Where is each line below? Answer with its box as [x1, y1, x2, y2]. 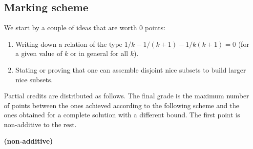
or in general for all [70, 48, 128, 58]
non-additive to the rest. [4, 119, 77, 129]
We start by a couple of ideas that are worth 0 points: [4, 22, 166, 33]
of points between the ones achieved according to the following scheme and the [4, 100, 239, 110]
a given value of [15, 48, 63, 58]
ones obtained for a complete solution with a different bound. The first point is [4, 110, 240, 120]
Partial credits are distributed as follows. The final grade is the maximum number [4, 91, 249, 101]
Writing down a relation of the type [15, 38, 123, 49]
